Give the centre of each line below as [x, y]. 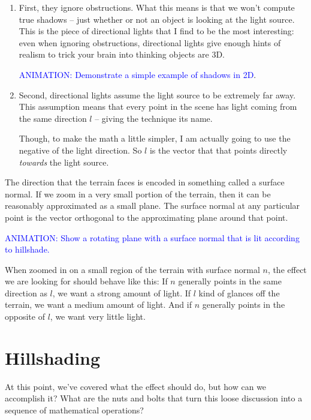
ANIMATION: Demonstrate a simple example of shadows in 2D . [138, 74]
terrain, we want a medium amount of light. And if [98, 304]
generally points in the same [230, 281]
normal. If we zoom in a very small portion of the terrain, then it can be [138, 193]
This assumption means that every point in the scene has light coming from [158, 106]
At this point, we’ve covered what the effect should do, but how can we [136, 386]
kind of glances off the [239, 292]
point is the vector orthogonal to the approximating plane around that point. [147, 217]
